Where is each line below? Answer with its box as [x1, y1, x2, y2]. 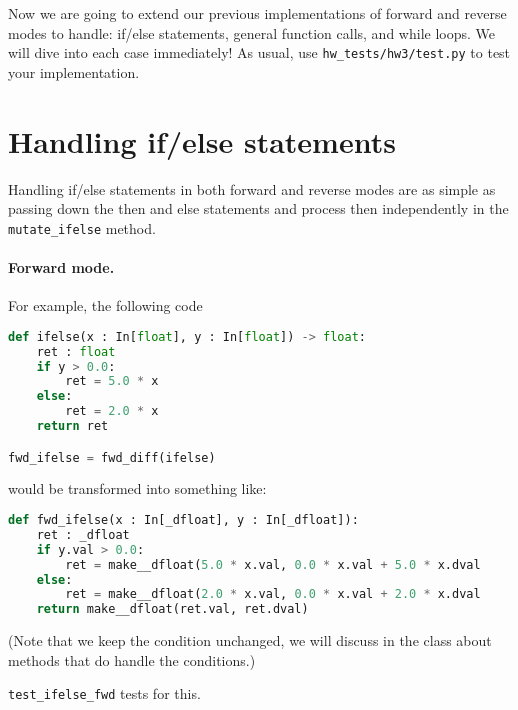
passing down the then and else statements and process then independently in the [8, 198, 509, 219]
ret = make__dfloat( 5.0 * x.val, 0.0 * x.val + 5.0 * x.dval [65, 557, 481, 572]
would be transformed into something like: [8, 478, 267, 499]
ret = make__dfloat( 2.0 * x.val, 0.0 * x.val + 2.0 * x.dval [65, 587, 481, 602]
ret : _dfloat [36, 527, 130, 542]
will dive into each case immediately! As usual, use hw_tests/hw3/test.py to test [8, 42, 511, 63]
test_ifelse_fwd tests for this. [8, 683, 201, 704]
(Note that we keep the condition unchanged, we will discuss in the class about [8, 630, 492, 651]
